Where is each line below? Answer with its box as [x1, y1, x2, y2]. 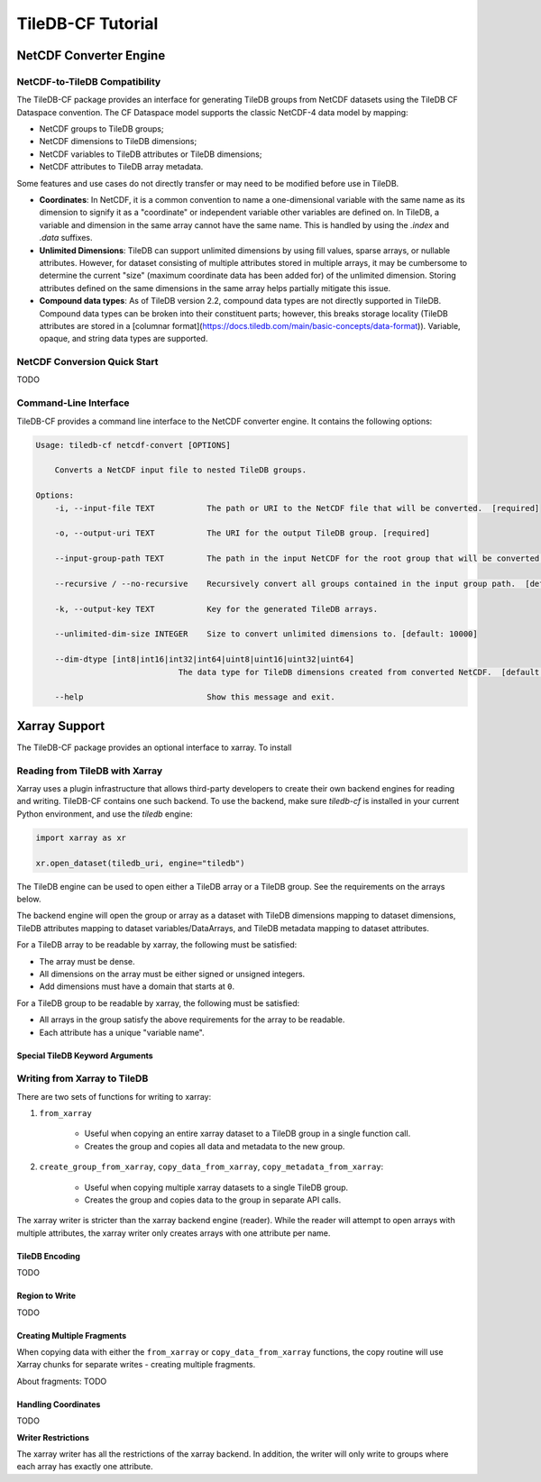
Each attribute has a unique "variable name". [39, 1027, 205, 1038]
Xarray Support [16, 718, 105, 734]
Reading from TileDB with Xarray [16, 764, 163, 777]
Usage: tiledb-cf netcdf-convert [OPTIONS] [35, 440, 232, 450]
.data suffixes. [39, 233, 93, 243]
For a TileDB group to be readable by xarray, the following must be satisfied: [16, 997, 300, 1009]
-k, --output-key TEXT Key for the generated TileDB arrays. [54, 604, 379, 614]
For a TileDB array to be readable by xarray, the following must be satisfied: [16, 939, 298, 950]
